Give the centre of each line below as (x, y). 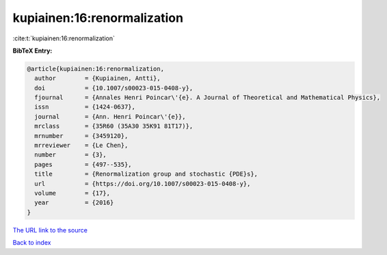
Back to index (32, 243)
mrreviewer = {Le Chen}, (81, 146)
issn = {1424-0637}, (85, 107)
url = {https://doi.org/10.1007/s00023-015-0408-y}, (143, 184)
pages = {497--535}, (83, 164)
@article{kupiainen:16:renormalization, (95, 69)
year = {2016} (74, 203)
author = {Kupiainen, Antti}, (97, 78)
